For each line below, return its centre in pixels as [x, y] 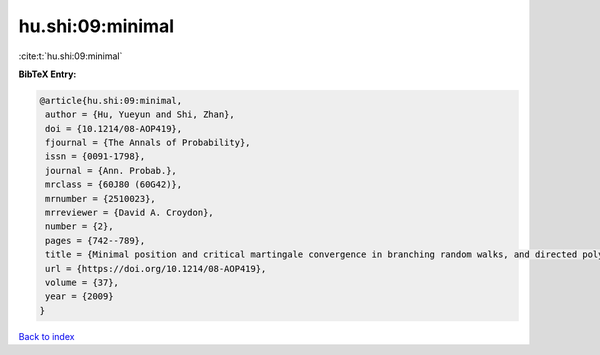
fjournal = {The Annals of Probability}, [148, 143]
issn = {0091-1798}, [95, 156]
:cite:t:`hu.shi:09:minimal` [70, 56]
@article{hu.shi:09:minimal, [111, 100]
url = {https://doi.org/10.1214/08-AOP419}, [156, 268]
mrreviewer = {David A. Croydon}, [129, 213]
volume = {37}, [82, 282]
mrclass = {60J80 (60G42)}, [114, 184]
